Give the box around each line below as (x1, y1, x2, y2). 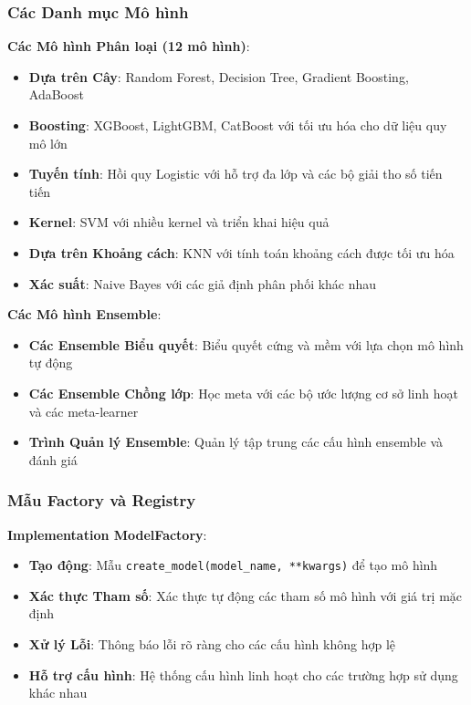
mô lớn (28, 133, 68, 152)
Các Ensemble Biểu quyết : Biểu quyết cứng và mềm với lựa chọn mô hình (28, 335, 464, 354)
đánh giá (28, 450, 78, 469)
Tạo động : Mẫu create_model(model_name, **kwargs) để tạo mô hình (28, 555, 438, 575)
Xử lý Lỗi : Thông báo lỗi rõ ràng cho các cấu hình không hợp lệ (28, 634, 396, 653)
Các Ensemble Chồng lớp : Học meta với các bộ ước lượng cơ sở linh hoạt (28, 383, 458, 402)
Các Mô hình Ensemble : (7, 305, 162, 324)
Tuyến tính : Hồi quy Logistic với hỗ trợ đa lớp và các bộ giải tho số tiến (28, 164, 443, 183)
